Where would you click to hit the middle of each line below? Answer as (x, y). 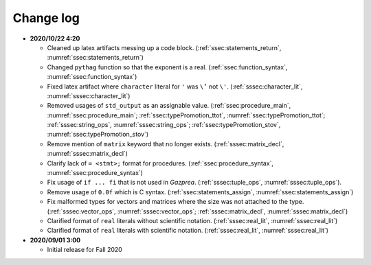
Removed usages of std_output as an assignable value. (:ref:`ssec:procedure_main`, (169, 106)
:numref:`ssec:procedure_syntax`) (95, 173)
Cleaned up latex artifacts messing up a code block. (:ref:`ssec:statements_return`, (164, 47)
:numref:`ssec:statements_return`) (95, 58)
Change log (46, 18)
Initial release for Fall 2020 (85, 250)
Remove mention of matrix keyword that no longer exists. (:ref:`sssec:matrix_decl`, (166, 143)
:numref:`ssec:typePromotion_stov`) (98, 135)
